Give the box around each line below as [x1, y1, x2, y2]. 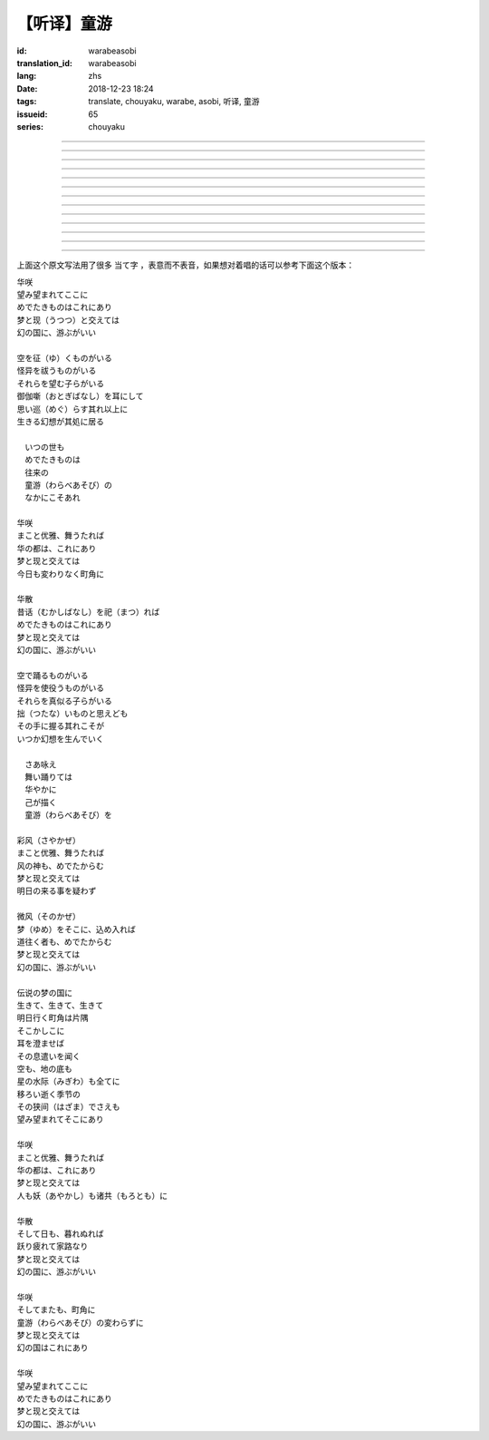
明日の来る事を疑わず [16, 885, 97, 897]
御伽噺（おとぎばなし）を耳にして [16, 391, 144, 402]
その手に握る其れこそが [16, 721, 104, 732]
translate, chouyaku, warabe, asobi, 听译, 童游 [88, 96, 260, 107]
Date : [16, 83, 38, 94]
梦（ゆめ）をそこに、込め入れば [16, 923, 136, 934]
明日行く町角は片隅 [16, 1012, 89, 1024]
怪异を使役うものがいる [16, 683, 104, 694]
